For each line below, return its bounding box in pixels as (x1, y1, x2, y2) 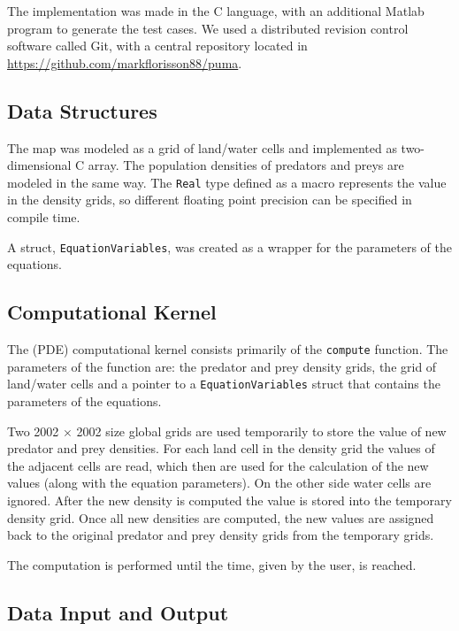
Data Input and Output (7, 598, 229, 626)
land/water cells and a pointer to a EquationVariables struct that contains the (7, 374, 440, 393)
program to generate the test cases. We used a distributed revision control (7, 19, 409, 37)
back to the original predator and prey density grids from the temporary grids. (7, 526, 434, 544)
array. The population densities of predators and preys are (88, 156, 404, 174)
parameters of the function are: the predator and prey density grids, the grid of (7, 357, 437, 375)
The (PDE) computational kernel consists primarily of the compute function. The (7, 340, 448, 358)
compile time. (7, 208, 80, 227)
